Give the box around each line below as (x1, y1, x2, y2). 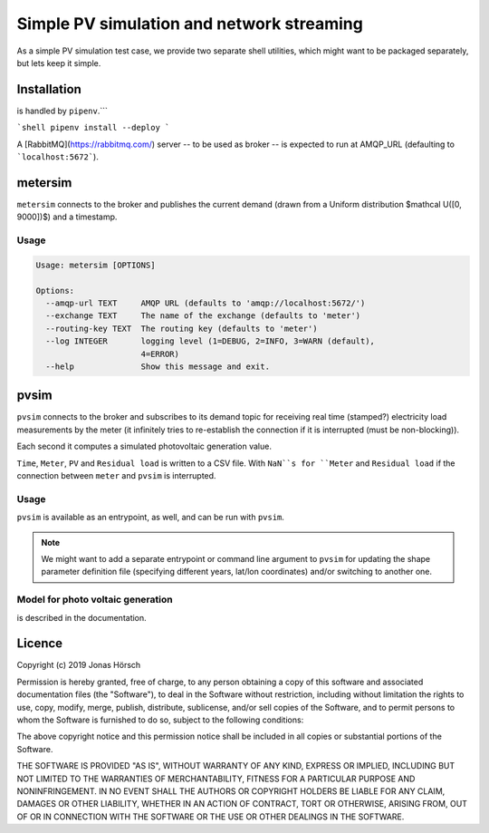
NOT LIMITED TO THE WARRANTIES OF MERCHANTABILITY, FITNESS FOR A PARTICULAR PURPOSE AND (16, 773, 416, 784)
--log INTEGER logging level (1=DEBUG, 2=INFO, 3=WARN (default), (45, 336, 376, 346)
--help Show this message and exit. (45, 361, 271, 372)
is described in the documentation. (16, 612, 147, 623)
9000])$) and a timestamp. (16, 211, 118, 222)
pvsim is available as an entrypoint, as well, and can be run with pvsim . (16, 512, 285, 523)
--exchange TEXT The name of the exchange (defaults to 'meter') (45, 311, 361, 321)
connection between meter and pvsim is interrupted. (16, 470, 216, 481)
